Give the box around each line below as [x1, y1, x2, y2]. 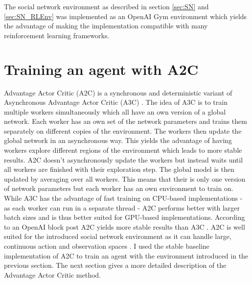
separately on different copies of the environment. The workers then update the [4, 125, 242, 136]
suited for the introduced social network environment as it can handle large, [4, 231, 231, 241]
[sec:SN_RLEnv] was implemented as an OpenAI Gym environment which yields [4, 11, 247, 21]
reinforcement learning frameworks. [4, 30, 110, 40]
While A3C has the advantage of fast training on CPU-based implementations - [4, 193, 243, 203]
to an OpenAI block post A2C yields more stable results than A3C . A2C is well [4, 221, 245, 232]
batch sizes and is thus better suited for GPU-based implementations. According [4, 212, 245, 222]
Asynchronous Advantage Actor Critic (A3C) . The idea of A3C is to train [4, 97, 228, 107]
